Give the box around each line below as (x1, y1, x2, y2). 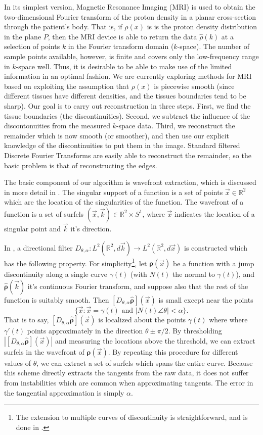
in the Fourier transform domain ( (68, 41, 174, 52)
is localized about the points (98, 314, 186, 325)
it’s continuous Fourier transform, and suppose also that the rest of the (27, 280, 248, 291)
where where (209, 314, 248, 325)
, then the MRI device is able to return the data (48, 31, 197, 41)
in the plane (4, 31, 41, 41)
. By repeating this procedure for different (108, 346, 238, 357)
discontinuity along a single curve (4, 269, 107, 279)
